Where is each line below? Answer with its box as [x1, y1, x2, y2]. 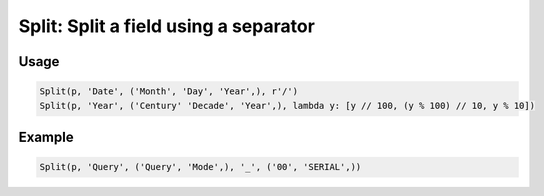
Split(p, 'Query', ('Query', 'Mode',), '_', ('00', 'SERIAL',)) [39, 161, 362, 173]
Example [18, 128, 74, 145]
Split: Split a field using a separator [18, 15, 315, 37]
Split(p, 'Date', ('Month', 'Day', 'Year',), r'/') [39, 86, 299, 97]
